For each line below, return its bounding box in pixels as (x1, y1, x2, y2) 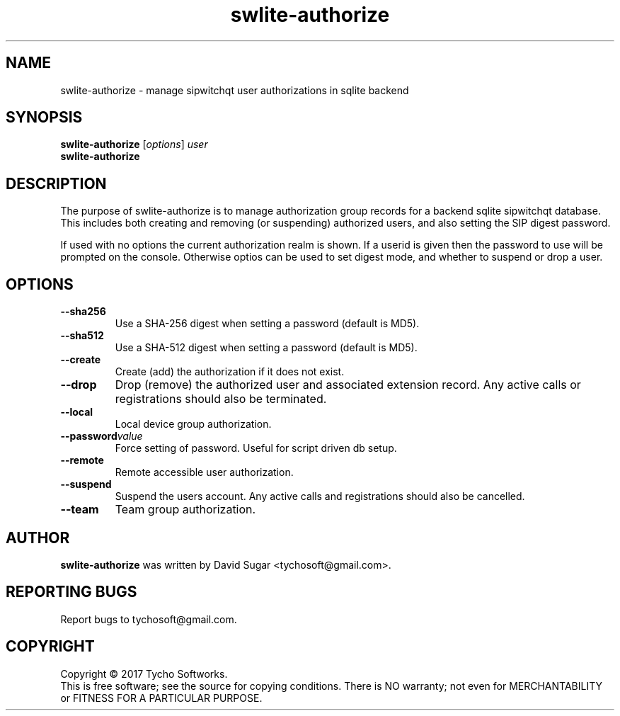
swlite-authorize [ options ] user (60, 138, 208, 151)
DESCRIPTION (6, 174, 107, 193)
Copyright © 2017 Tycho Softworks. (60, 667, 228, 680)
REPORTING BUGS (6, 583, 137, 601)
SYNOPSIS (6, 108, 83, 127)
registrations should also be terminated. (115, 392, 327, 407)
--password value (60, 430, 143, 443)
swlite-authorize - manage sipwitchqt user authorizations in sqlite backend (60, 84, 409, 96)
